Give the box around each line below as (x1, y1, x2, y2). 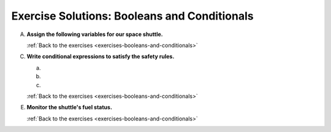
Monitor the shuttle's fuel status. (26, 104, 113, 111)
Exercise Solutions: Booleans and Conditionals (11, 9, 254, 23)
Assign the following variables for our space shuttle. (26, 31, 164, 38)
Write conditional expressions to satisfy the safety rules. (26, 53, 175, 61)
